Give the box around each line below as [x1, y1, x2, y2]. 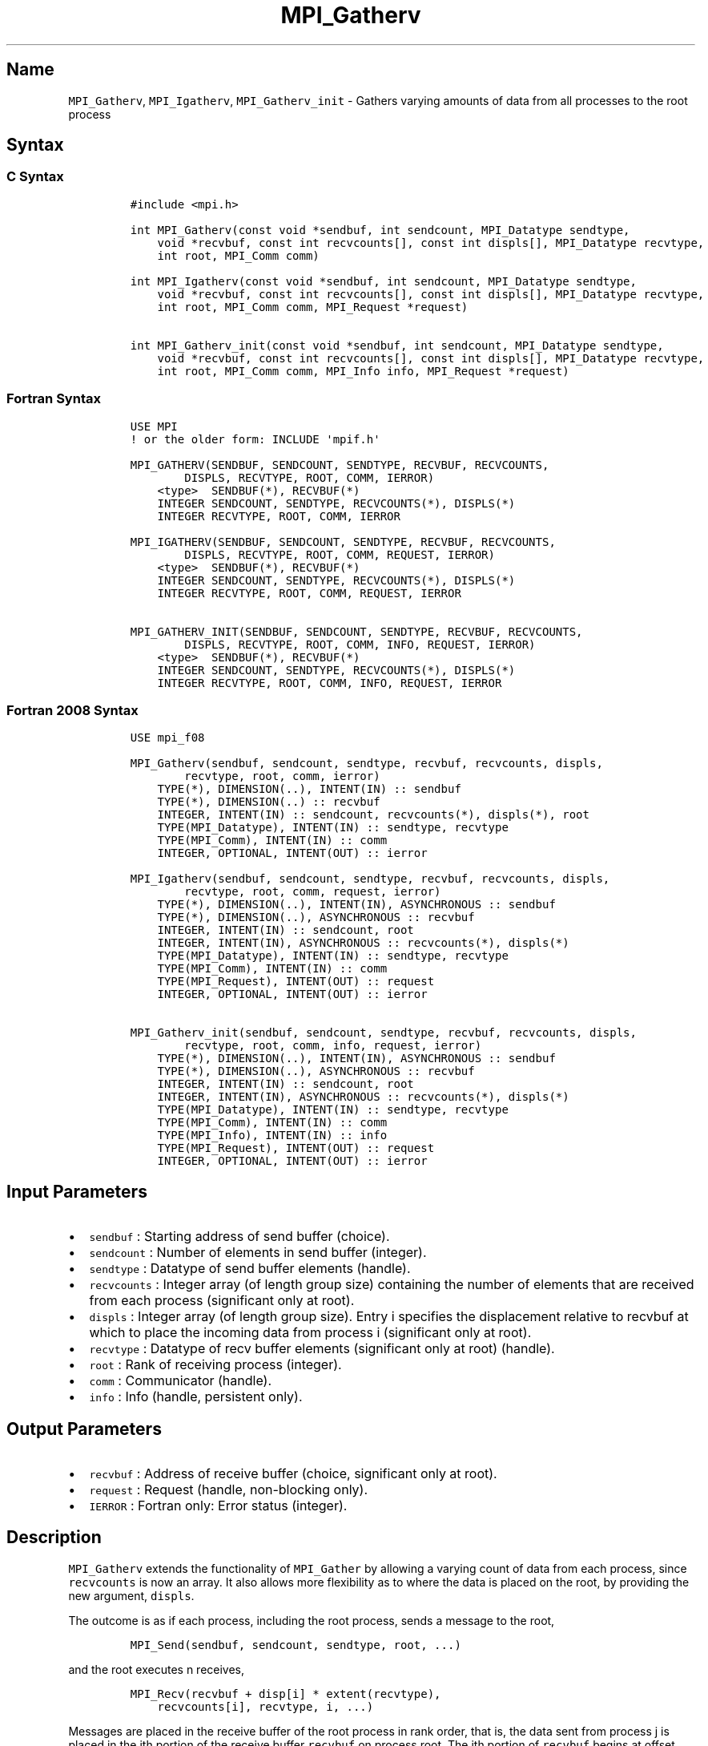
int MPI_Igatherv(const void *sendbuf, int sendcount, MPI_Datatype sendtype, [130, 274, 637, 288]
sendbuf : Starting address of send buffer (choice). [89, 1228, 390, 1245]
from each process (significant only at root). [89, 1292, 355, 1309]
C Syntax [6, 168, 64, 185]
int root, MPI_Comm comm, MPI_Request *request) [157, 300, 469, 313]
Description [6, 1527, 102, 1548]
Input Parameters [6, 1181, 147, 1202]
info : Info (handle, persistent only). [89, 1388, 303, 1405]
